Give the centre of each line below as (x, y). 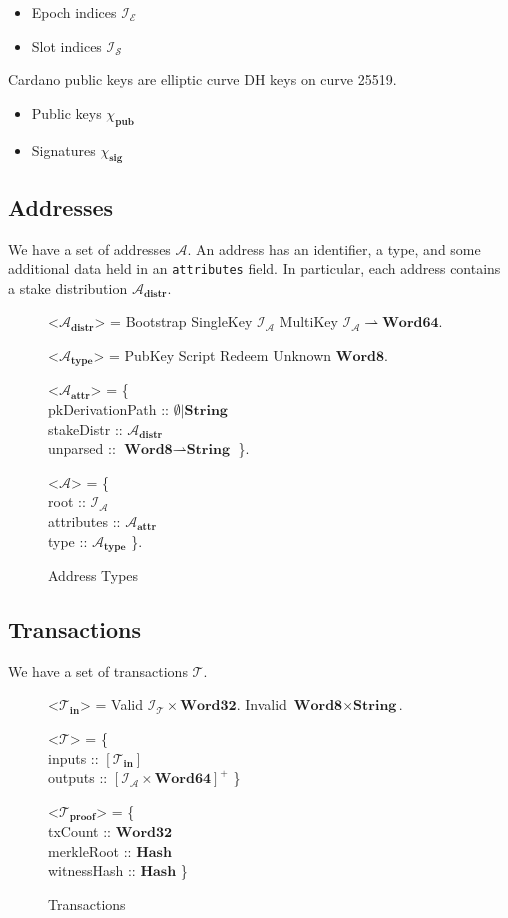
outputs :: (78, 777)
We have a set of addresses (89, 248)
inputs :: (73, 757)
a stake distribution (68, 287)
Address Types (93, 575)
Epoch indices (74, 12)
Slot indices (66, 45)
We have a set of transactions (98, 670)
